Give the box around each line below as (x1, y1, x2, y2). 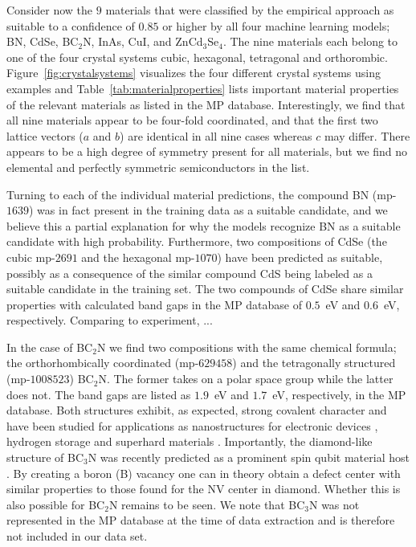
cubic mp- (6, 248, 55, 265)
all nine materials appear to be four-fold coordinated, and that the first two (6, 112, 378, 129)
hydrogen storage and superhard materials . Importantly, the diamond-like (6, 433, 373, 450)
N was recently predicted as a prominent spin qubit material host (88, 449, 410, 466)
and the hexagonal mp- (81, 248, 195, 265)
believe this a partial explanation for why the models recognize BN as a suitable (6, 217, 401, 234)
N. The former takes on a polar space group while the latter (98, 370, 394, 387)
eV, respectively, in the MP (272, 386, 406, 402)
